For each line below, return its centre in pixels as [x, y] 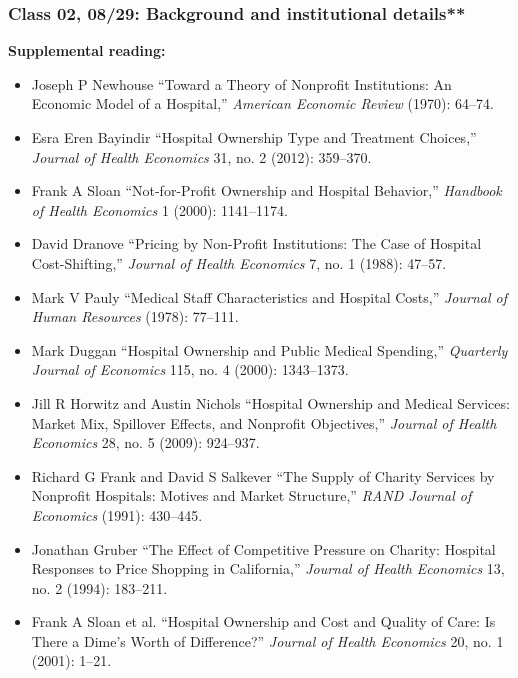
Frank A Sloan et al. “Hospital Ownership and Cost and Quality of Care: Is [263, 621]
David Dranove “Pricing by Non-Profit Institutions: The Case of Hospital [256, 243]
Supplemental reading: [87, 50]
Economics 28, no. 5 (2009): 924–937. [145, 442]
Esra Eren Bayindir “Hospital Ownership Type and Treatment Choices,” [254, 137]
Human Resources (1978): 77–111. [135, 316]
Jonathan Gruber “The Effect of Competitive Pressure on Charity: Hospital [263, 548]
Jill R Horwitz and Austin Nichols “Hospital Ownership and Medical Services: [270, 402]
